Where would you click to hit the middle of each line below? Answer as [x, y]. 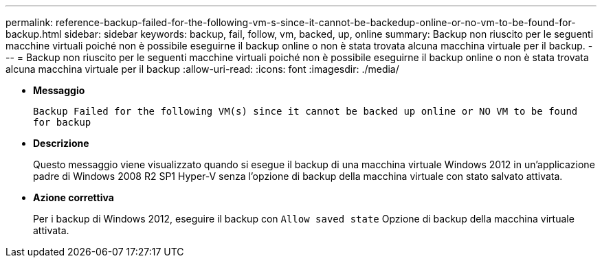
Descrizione [61, 143]
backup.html [34, 34]
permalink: [30, 22]
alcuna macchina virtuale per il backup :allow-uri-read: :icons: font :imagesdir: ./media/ [202, 69]
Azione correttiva [74, 197]
